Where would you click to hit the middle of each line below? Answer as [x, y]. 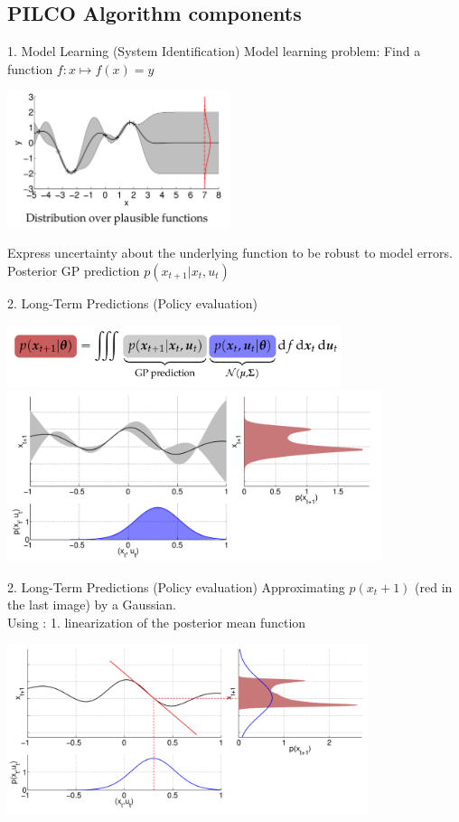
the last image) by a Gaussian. [92, 605]
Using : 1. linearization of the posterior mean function [157, 622]
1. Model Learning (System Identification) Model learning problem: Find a [214, 51]
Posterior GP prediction [74, 270]
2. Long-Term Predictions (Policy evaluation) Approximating [176, 586]
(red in [434, 586]
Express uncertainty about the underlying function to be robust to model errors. [230, 253]
